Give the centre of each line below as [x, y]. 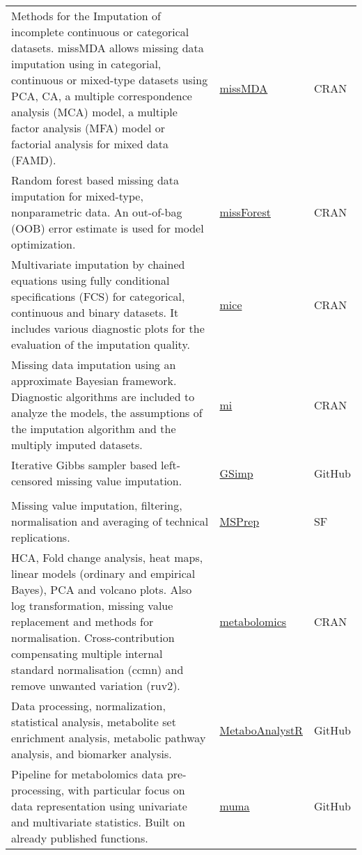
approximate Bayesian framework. [94, 381]
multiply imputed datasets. [77, 445]
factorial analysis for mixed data [90, 144]
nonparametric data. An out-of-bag [97, 212]
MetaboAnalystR [261, 730]
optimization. [44, 244]
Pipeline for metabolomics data [87, 774]
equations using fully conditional [90, 280]
